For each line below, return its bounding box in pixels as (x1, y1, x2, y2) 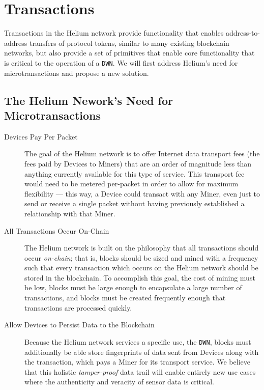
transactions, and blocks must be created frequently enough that (24, 292, 226, 303)
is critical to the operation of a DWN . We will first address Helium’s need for (4, 57, 238, 68)
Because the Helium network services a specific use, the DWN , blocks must (24, 336, 251, 347)
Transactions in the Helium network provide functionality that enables (4, 27, 224, 38)
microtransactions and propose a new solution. (4, 67, 149, 78)
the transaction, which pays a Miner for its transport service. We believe (24, 356, 250, 367)
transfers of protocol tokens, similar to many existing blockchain (29, 37, 229, 48)
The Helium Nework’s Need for (4, 92, 173, 108)
